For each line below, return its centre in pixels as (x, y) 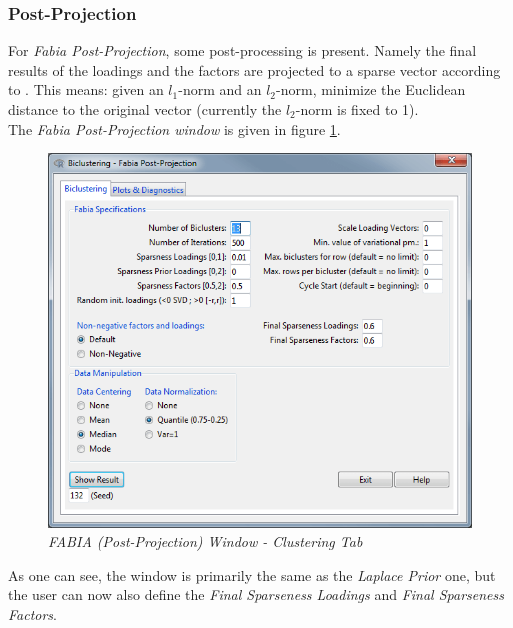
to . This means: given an (86, 89)
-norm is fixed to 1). (357, 109)
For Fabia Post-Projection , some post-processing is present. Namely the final (242, 50)
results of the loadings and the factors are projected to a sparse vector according (254, 69)
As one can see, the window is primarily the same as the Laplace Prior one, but (252, 574)
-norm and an (220, 89)
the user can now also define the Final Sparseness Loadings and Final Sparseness (256, 594)
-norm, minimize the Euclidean (371, 89)
